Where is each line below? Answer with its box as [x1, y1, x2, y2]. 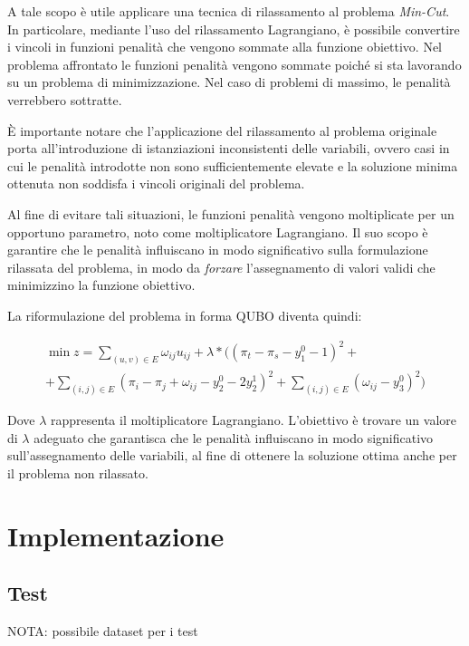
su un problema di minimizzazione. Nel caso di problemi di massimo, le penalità [7, 72, 451, 92]
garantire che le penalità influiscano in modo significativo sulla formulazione [7, 240, 428, 259]
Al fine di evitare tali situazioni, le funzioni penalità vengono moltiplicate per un [7, 204, 455, 223]
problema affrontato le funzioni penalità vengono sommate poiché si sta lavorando [7, 54, 462, 73]
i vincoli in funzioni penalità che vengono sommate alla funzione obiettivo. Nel [7, 37, 442, 56]
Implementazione [7, 516, 225, 554]
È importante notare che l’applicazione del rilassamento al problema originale [7, 121, 437, 140]
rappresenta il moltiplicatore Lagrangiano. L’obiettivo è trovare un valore [51, 410, 457, 429]
